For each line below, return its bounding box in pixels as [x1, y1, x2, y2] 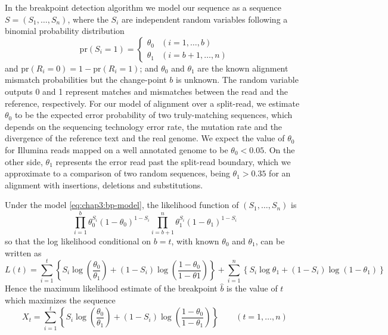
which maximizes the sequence [5, 293, 116, 306]
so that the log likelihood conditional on [5, 235, 151, 247]
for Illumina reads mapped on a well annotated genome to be [5, 143, 228, 156]
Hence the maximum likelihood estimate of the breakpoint [5, 282, 218, 294]
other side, [5, 155, 43, 167]
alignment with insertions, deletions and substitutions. [5, 178, 203, 191]
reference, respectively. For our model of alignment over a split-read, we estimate [5, 97, 300, 109]
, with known [171, 235, 219, 247]
